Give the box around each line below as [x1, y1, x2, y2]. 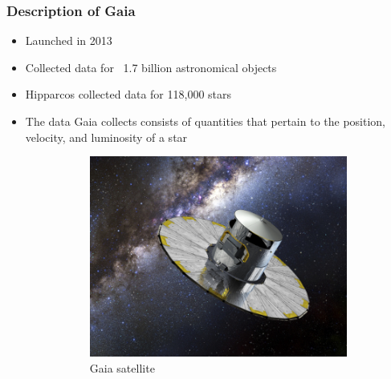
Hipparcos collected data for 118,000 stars [25, 86, 232, 103]
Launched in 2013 [25, 32, 112, 49]
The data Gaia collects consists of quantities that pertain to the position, [25, 113, 386, 129]
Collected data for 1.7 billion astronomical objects [25, 58, 277, 75]
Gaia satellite [89, 360, 155, 377]
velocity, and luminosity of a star [25, 128, 188, 145]
